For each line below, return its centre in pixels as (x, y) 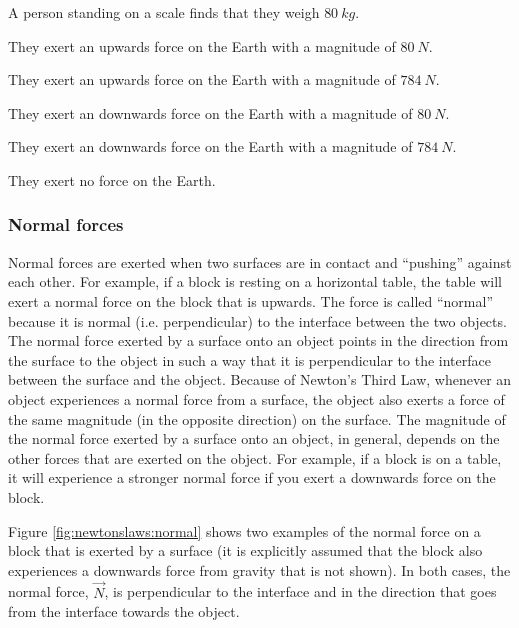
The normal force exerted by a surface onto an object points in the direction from (258, 340)
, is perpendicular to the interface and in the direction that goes (300, 591)
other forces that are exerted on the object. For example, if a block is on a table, (255, 457)
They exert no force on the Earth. (112, 179)
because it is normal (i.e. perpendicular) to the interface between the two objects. (257, 320)
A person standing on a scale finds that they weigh (164, 12)
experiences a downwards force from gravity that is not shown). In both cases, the (259, 569)
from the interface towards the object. (124, 611)
